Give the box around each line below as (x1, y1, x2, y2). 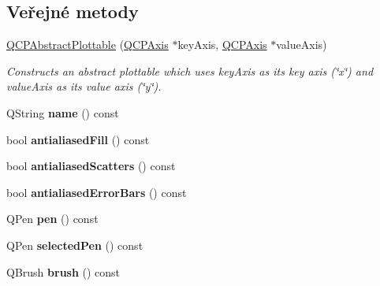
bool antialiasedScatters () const (6, 158, 176, 174)
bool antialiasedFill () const (6, 131, 150, 147)
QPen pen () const (6, 210, 99, 227)
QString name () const (6, 104, 119, 121)
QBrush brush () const (6, 263, 121, 280)
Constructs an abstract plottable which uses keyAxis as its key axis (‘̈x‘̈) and (6, 62, 374, 79)
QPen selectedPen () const (6, 236, 143, 253)
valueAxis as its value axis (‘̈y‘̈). (6, 78, 162, 95)
